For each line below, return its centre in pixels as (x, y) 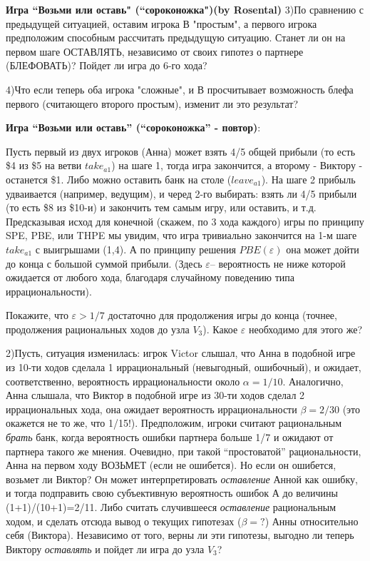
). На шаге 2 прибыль (308, 179)
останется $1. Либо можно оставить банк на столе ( (119, 179)
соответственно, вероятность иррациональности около (123, 381)
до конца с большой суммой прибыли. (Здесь (104, 263)
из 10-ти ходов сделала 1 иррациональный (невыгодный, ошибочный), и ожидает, (184, 367)
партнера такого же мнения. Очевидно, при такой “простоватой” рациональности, (184, 451)
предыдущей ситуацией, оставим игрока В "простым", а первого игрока (161, 23)
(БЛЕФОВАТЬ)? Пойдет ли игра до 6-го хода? (107, 65)
